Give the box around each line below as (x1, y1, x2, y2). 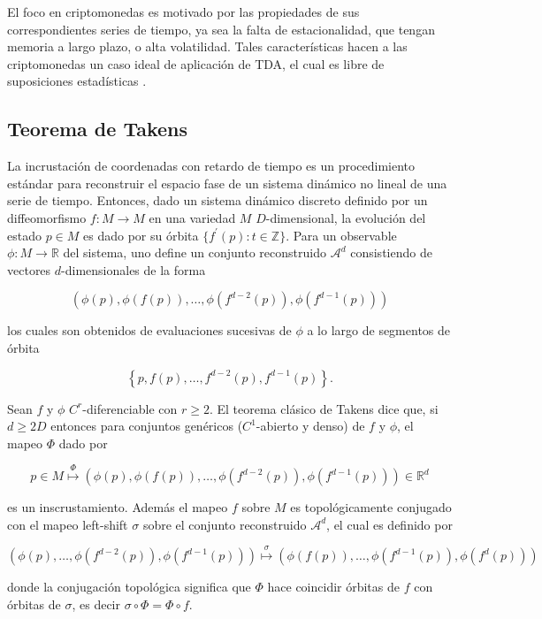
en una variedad (149, 208, 236, 226)
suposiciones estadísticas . (7, 72, 147, 90)
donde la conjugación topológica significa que (7, 577, 251, 596)
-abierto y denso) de (256, 416, 365, 435)
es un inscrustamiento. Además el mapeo (7, 498, 228, 516)
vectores (7, 260, 51, 279)
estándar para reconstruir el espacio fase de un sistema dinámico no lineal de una (7, 173, 447, 192)
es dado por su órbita (83, 225, 199, 244)
